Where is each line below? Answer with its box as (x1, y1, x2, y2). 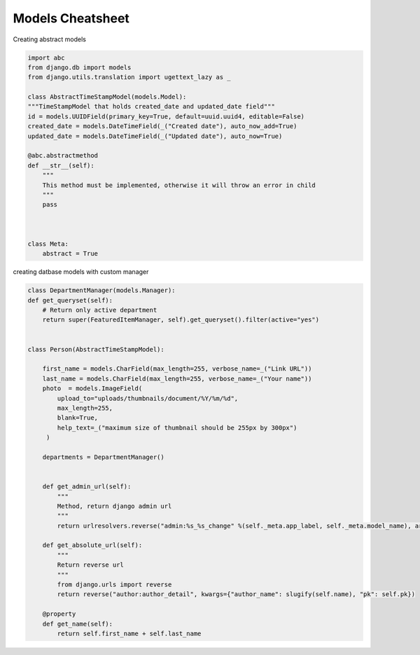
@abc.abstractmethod (27, 151, 98, 160)
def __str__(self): (27, 161, 94, 170)
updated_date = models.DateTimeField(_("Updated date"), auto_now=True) (27, 132, 283, 140)
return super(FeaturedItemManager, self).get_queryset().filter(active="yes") (42, 316, 320, 324)
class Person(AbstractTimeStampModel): (27, 345, 164, 353)
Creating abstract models (13, 35, 87, 43)
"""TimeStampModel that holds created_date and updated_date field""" (27, 102, 276, 111)
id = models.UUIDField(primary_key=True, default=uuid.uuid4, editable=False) (27, 112, 304, 120)
